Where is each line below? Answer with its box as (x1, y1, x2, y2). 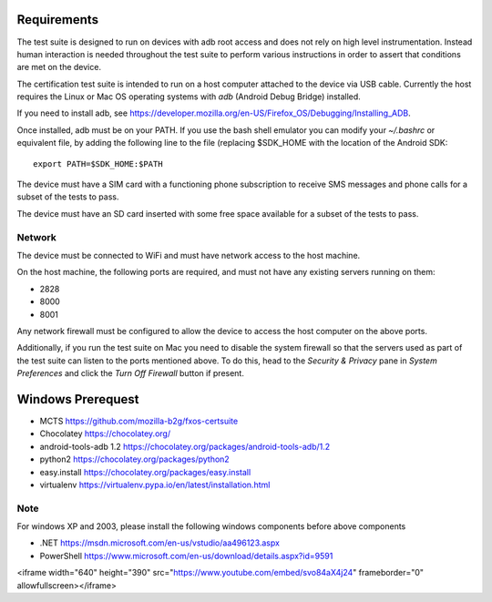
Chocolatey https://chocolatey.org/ (39, 428, 171, 439)
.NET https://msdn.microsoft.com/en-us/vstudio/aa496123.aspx (39, 537, 280, 548)
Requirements (16, 12, 99, 27)
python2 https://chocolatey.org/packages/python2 (39, 454, 230, 464)
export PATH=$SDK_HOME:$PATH (33, 158, 163, 168)
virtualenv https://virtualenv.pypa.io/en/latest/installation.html (39, 479, 271, 490)
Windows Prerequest (16, 392, 139, 407)
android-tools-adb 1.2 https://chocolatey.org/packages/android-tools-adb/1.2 (39, 441, 331, 452)
